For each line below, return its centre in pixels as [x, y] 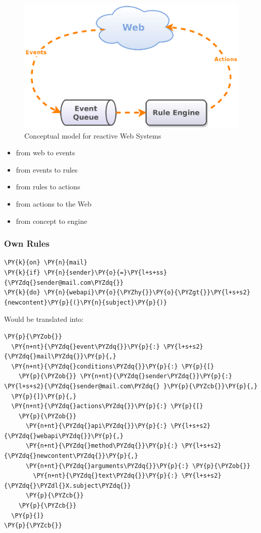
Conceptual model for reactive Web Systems [93, 135]
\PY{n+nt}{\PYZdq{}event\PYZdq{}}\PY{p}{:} [85, 346]
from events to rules [47, 169]
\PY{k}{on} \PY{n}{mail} [46, 263]
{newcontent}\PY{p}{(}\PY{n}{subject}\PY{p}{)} [86, 302]
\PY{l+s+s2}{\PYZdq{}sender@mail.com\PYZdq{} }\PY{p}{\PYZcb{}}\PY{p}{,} [131, 386]
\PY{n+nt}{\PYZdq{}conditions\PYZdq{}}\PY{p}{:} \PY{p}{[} [113, 366]
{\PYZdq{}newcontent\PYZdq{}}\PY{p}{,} [71, 456]
